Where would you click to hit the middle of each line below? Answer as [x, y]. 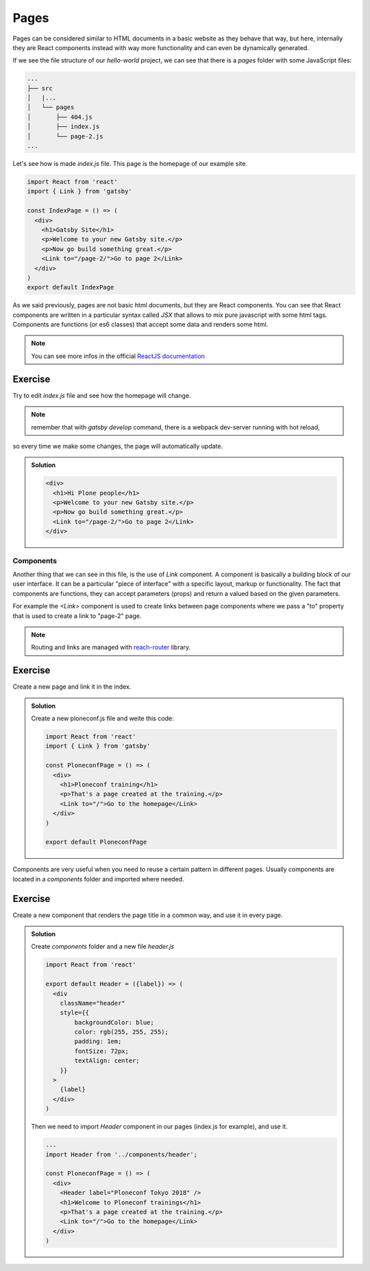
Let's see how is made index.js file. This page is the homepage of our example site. [130, 164]
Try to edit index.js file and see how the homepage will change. [102, 395]
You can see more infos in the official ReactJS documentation [118, 356]
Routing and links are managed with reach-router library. [111, 648]
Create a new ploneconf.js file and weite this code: [102, 718]
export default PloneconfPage [96, 842]
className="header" [93, 1003]
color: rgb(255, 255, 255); [122, 1032]
